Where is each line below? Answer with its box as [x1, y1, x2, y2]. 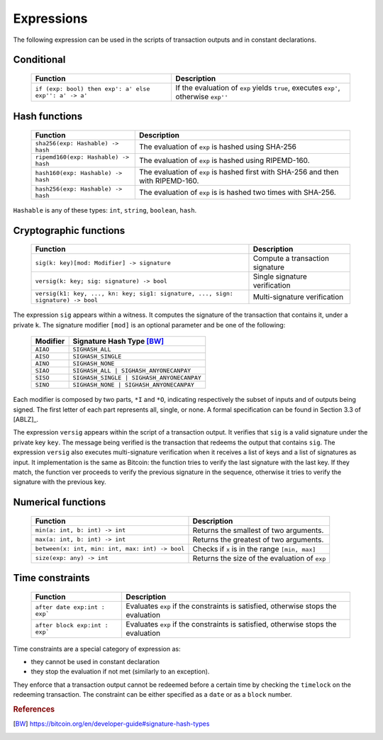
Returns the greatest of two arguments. [192, 534, 324, 544]
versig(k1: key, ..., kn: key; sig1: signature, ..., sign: [35, 290, 233, 298]
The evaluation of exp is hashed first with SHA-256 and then [138, 167, 339, 176]
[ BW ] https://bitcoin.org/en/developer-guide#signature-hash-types [13, 719, 210, 728]
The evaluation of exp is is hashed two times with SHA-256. [138, 187, 336, 197]
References [13, 705, 55, 714]
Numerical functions [13, 496, 106, 508]
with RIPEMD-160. [138, 176, 199, 186]
